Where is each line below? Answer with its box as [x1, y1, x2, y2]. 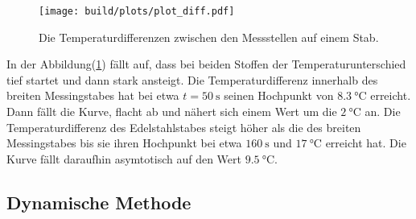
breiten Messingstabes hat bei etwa [6, 87, 179, 104]
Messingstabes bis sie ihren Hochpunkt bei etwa [6, 134, 242, 151]
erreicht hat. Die [325, 134, 406, 151]
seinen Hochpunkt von [224, 87, 334, 104]
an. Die [365, 103, 401, 120]
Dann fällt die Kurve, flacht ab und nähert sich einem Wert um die [6, 103, 337, 120]
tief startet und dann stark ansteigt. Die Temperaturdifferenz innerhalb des [6, 71, 378, 88]
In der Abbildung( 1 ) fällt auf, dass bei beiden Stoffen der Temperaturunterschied [6, 56, 406, 72]
